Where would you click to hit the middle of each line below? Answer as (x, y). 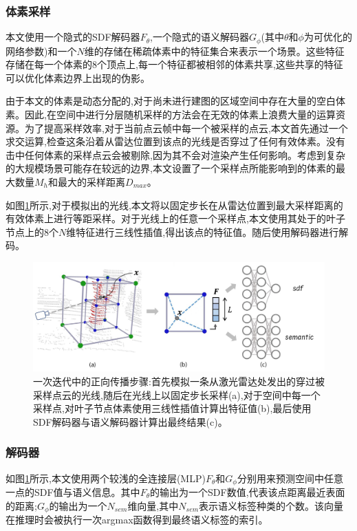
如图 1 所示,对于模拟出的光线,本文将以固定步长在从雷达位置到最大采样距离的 (174, 205)
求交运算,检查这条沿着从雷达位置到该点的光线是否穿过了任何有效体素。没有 (175, 141)
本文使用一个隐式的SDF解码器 (73, 37)
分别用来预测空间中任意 (290, 478)
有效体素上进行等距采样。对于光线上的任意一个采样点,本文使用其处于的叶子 (175, 218)
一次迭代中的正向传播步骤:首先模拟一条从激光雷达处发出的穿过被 (179, 381)
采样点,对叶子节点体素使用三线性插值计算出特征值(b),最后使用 (172, 408)
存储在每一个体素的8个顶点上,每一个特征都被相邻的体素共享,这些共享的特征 (174, 64)
